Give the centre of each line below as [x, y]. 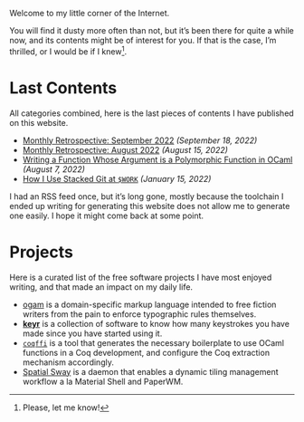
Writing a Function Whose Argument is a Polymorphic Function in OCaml [157, 159]
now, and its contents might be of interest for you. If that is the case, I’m [143, 40]
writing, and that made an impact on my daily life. [101, 287]
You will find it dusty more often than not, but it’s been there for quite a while [152, 30]
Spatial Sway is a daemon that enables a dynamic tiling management [150, 371]
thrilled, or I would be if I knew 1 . [68, 51]
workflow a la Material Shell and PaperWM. [103, 381]
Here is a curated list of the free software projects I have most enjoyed [141, 277]
